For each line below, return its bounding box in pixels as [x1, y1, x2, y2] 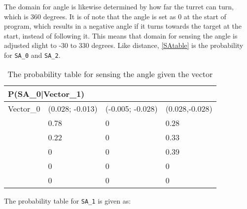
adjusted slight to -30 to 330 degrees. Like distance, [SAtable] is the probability [4, 40, 244, 50]
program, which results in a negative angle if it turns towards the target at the [4, 21, 242, 31]
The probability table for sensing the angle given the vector [7, 68, 213, 80]
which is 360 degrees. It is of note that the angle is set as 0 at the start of [4, 11, 226, 21]
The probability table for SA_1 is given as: [4, 195, 131, 206]
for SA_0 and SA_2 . [4, 49, 61, 60]
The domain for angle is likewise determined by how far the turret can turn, [4, 1, 234, 11]
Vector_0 [8, 102, 40, 114]
